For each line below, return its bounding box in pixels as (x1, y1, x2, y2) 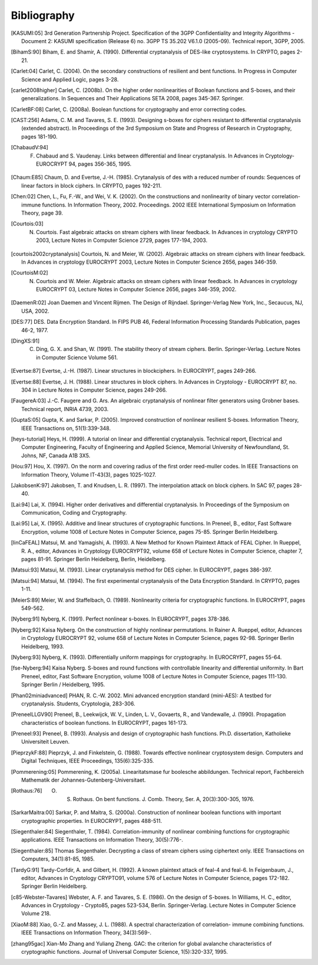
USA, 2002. (21, 307, 49, 314)
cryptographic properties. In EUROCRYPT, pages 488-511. (21, 817, 162, 824)
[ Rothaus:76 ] (11, 787, 42, 795)
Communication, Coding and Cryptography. (21, 509, 127, 516)
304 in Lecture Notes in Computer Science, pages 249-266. (21, 386, 167, 393)
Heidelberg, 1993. (21, 643, 64, 650)
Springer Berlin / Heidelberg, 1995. (21, 681, 105, 688)
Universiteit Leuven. (21, 738, 70, 746)
